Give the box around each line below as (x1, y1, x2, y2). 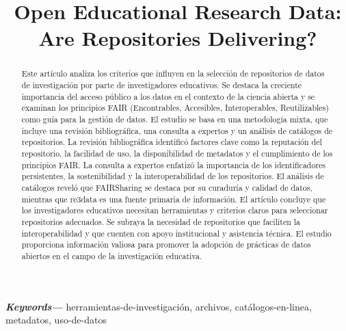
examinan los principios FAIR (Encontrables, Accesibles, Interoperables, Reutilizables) (21, 102, 329, 114)
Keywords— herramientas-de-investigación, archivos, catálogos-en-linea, (5, 299, 312, 313)
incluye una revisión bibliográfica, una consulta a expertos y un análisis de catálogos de (21, 124, 333, 136)
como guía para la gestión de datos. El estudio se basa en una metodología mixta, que (21, 113, 328, 124)
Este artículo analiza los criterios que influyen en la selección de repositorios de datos (21, 68, 325, 79)
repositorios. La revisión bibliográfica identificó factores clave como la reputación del (21, 136, 322, 148)
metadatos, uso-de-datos (5, 313, 107, 327)
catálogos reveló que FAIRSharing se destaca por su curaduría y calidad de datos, (21, 181, 312, 193)
